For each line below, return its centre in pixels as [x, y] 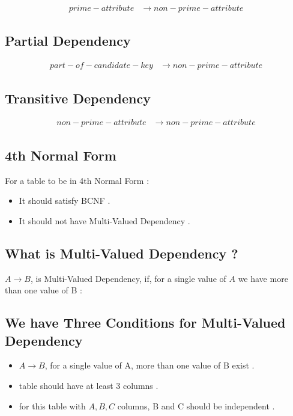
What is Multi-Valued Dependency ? [122, 253]
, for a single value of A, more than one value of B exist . [150, 365]
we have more [263, 278]
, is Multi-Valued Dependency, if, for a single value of [128, 278]
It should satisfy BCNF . [65, 200]
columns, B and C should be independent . [196, 405]
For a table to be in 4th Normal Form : [77, 180]
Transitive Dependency [78, 98]
